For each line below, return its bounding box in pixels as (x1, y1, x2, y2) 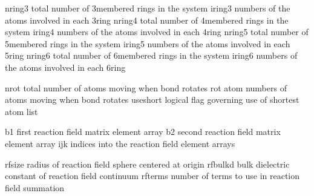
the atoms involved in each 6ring (5, 60, 126, 73)
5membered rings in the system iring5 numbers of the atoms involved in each (5, 37, 290, 50)
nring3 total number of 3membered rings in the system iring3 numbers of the (5, 2, 290, 14)
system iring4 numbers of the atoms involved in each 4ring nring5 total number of (5, 25, 309, 38)
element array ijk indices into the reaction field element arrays (5, 137, 235, 149)
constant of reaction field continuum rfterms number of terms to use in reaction (5, 169, 300, 182)
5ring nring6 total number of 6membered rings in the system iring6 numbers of (5, 49, 298, 62)
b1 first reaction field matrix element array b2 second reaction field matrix (5, 125, 281, 138)
